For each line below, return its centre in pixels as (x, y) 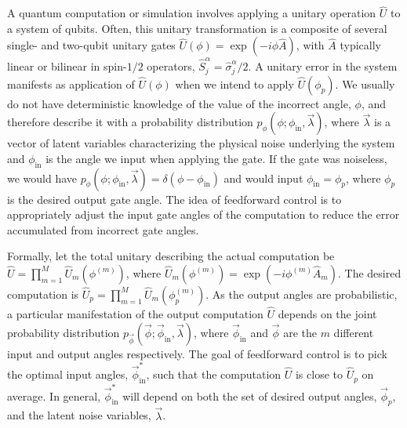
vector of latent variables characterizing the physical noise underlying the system (201, 143)
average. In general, (54, 395)
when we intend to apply (234, 83)
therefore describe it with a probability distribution (130, 122)
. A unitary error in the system (323, 66)
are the (300, 332)
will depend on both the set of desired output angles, (250, 395)
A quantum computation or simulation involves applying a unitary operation (192, 13)
